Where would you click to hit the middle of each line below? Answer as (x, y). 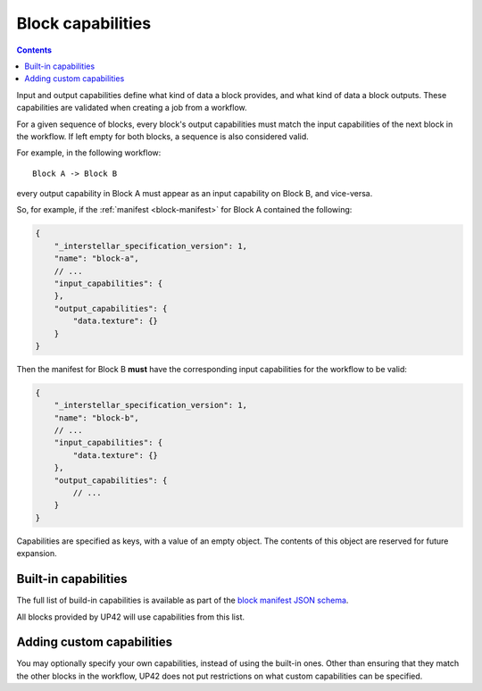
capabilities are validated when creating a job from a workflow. (132, 108)
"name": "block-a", (97, 258)
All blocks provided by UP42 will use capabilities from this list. (131, 617)
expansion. (37, 554)
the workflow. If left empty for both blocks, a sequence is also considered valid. (163, 136)
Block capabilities (84, 23)
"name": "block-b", (97, 418)
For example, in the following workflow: (89, 153)
